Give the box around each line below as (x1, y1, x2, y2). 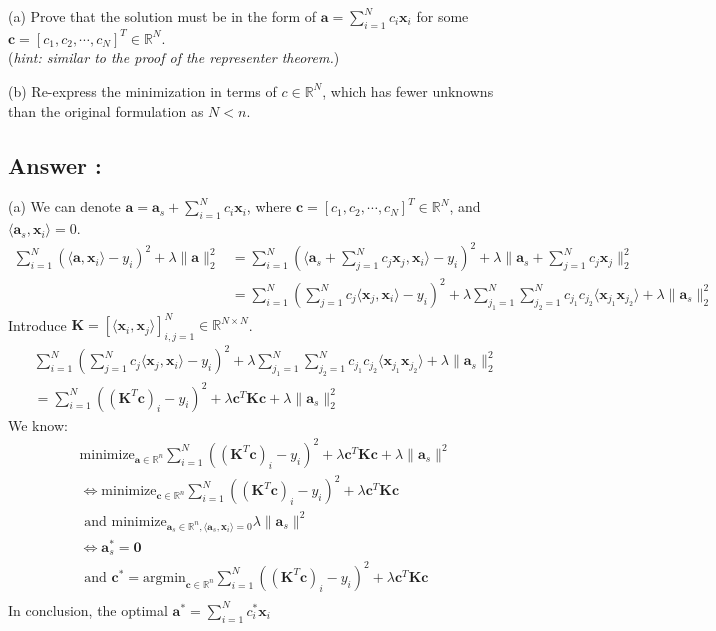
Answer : (8, 149, 102, 180)
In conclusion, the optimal (8, 599, 168, 620)
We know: (8, 414, 68, 435)
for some (416, 6, 469, 26)
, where (246, 196, 292, 217)
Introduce (8, 314, 67, 335)
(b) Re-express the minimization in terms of (8, 80, 277, 101)
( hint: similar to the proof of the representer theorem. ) (8, 47, 340, 68)
